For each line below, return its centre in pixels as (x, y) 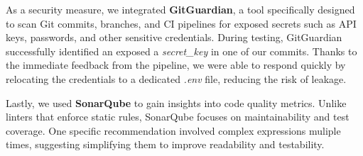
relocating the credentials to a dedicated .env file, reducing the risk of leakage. (176, 78)
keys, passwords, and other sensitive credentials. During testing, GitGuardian (174, 37)
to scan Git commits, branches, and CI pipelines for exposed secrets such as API (181, 23)
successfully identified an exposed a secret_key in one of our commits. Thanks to (181, 51)
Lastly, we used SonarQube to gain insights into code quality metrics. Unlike (176, 102)
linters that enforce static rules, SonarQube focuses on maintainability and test (178, 117)
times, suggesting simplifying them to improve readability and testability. (165, 144)
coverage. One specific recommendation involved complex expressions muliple (173, 130)
